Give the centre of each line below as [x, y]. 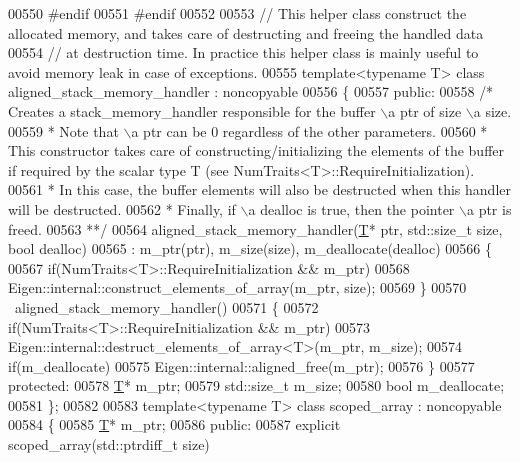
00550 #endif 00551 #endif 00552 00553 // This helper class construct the [237, 13]
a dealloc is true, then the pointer [351, 208]
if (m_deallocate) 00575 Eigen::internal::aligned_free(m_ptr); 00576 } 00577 [241, 365]
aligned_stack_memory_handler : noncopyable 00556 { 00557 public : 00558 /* [251, 91]
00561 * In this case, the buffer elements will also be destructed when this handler [259, 189]
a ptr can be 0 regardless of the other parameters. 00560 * [309, 130]
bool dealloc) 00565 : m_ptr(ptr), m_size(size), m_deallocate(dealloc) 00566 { [250, 248]
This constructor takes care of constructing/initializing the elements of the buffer [256, 150]
